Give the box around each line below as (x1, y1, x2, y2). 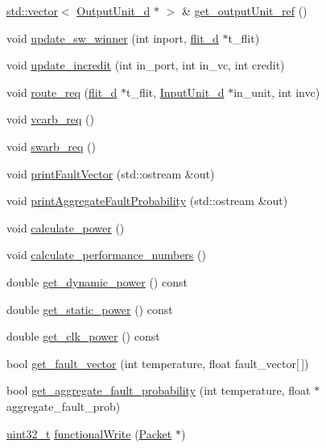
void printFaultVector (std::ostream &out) (6, 165, 215, 182)
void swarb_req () (6, 137, 97, 154)
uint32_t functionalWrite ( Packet (6, 425, 172, 442)
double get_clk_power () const (6, 328, 160, 345)
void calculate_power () (6, 219, 125, 236)
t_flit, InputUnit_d (126, 83, 225, 100)
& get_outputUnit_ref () (181, 2, 307, 19)
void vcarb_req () (6, 111, 94, 128)
